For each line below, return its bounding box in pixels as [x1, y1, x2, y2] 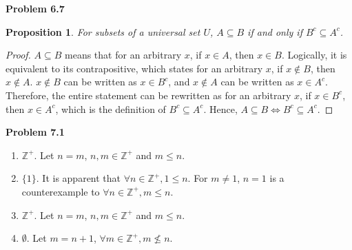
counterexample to [21, 184, 100, 198]
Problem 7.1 [6, 125, 65, 139]
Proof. [6, 48, 31, 62]
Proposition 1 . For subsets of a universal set [6, 24, 200, 39]
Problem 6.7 [6, 1, 65, 15]
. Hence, [203, 101, 238, 116]
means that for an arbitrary [65, 48, 182, 62]
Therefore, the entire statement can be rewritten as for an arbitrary [6, 87, 291, 102]
